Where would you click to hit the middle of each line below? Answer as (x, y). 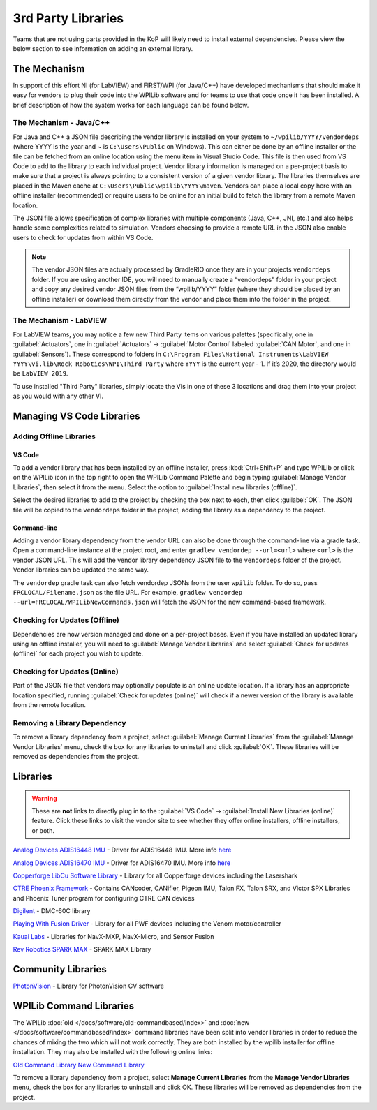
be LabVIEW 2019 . (40, 373)
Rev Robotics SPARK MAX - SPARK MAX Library (82, 949)
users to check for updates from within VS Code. (83, 237)
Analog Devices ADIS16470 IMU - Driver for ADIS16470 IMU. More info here (121, 863)
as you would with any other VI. (58, 396)
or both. (43, 830)
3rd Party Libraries (68, 18)
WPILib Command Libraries (74, 1006)
